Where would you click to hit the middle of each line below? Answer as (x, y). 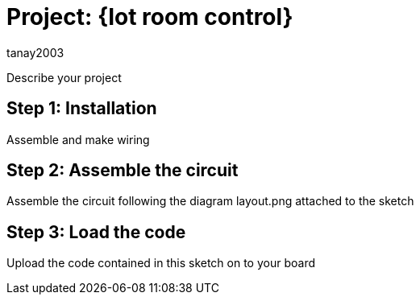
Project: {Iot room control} (150, 17)
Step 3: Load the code (96, 232)
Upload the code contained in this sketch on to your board (161, 263)
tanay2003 (35, 52)
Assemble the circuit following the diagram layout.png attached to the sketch (210, 201)
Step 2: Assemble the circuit (123, 171)
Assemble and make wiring (78, 139)
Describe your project (64, 77)
